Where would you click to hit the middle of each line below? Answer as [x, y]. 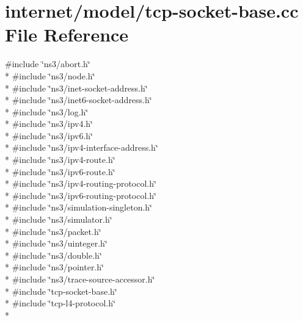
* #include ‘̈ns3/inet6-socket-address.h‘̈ [78, 100]
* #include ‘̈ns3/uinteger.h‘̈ [56, 243]
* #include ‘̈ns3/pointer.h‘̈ [54, 267]
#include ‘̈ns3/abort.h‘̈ [48, 64]
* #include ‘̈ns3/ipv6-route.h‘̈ [60, 171]
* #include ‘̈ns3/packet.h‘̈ [53, 231]
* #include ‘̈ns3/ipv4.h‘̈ [49, 124]
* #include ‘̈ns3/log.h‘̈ [47, 111]
